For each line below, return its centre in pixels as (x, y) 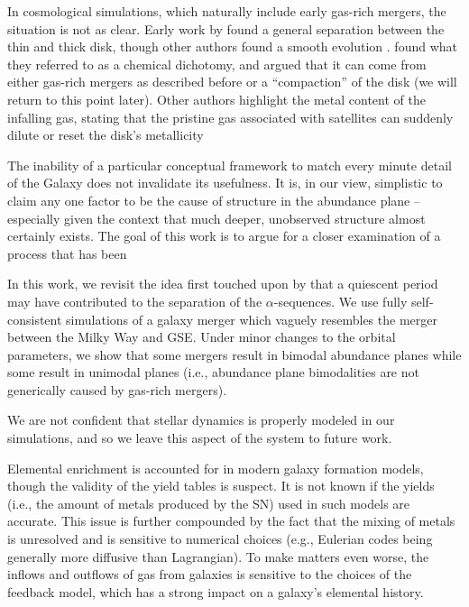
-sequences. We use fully (340, 301)
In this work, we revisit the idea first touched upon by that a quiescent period (223, 284)
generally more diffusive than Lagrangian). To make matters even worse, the (218, 556)
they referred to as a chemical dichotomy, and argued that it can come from (217, 64)
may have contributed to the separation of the (135, 301)
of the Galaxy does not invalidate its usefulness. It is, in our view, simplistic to (225, 183)
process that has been (67, 253)
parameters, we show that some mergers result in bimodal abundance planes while (234, 354)
